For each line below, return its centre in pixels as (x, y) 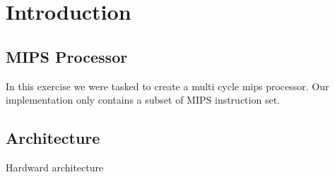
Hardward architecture (55, 167)
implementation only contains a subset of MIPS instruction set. (143, 100)
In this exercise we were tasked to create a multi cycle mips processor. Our (167, 86)
